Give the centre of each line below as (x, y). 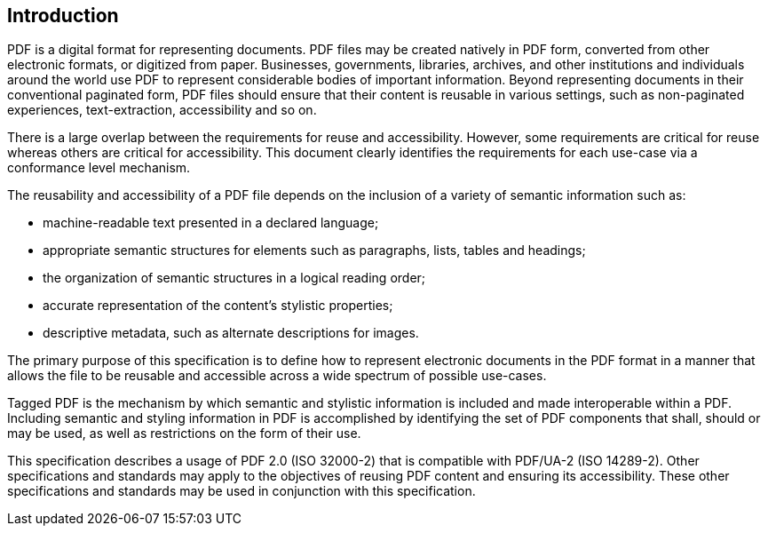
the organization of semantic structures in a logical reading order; (234, 278)
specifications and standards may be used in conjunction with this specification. (241, 491)
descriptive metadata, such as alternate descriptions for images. (231, 333)
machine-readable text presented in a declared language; (211, 223)
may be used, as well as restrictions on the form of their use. (184, 434)
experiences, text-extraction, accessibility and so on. (162, 110)
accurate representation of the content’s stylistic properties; (218, 306)
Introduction (63, 16)
